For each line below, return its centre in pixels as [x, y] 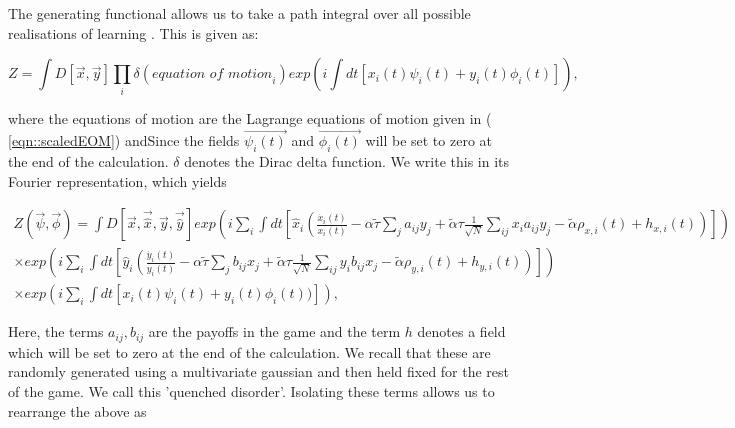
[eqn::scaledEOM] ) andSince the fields [124, 140]
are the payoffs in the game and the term [274, 331]
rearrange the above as [77, 410]
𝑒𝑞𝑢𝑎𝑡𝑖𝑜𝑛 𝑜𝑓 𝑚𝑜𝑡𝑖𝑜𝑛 [212, 74]
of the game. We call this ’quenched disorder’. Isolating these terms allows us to [251, 391]
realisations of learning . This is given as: [133, 32]
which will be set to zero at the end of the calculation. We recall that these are [249, 351]
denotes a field [461, 331]
